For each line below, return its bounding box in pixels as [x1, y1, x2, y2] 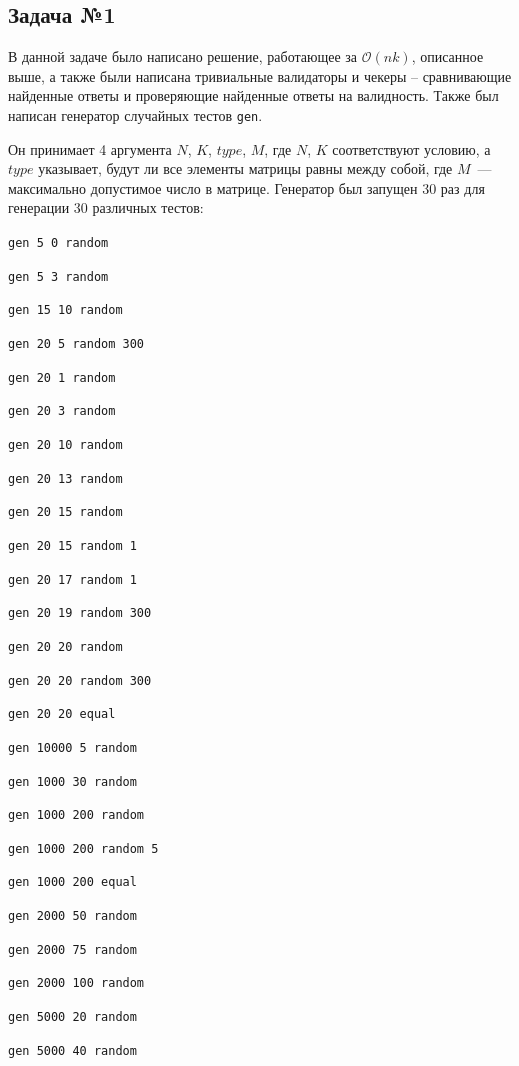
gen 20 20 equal [8, 707, 116, 722]
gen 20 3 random [8, 404, 116, 419]
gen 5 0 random [8, 236, 109, 251]
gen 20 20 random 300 [8, 673, 152, 688]
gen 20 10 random [8, 437, 123, 452]
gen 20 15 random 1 [8, 538, 137, 553]
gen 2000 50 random [8, 909, 137, 924]
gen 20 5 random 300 [8, 336, 145, 351]
